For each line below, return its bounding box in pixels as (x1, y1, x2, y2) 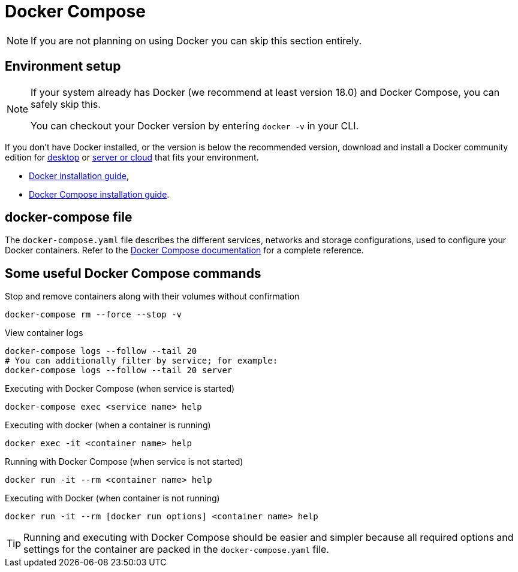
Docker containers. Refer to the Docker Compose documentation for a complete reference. (5, 245, 364, 256)
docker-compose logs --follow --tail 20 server (5, 365, 233, 376)
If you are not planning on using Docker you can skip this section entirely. (31, 34, 362, 47)
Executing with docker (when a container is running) (5, 420, 211, 431)
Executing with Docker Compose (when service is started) (5, 383, 235, 394)
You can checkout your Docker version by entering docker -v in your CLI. (31, 119, 359, 132)
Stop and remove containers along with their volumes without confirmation (5, 291, 300, 302)
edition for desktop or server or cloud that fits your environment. (5, 152, 259, 162)
